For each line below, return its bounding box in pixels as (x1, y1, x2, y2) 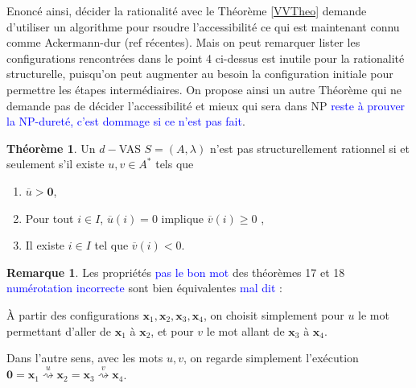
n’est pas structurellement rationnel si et (209, 139, 410, 156)
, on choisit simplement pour (203, 306, 344, 323)
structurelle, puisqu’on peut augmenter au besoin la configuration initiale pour (6, 65, 393, 82)
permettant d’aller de (6, 322, 111, 339)
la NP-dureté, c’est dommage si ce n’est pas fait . (6, 113, 245, 130)
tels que (155, 155, 194, 172)
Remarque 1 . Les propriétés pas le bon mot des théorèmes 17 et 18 (6, 263, 345, 280)
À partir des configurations (6, 306, 139, 323)
